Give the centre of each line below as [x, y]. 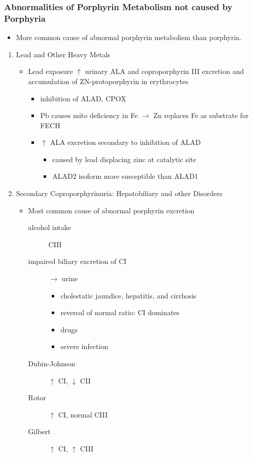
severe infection [84, 346]
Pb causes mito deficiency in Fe [89, 115]
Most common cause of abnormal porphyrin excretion [111, 210]
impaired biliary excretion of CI [77, 261]
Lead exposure [50, 71]
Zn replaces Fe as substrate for [201, 115]
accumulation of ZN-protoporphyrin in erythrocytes [108, 81]
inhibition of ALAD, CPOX [83, 98]
